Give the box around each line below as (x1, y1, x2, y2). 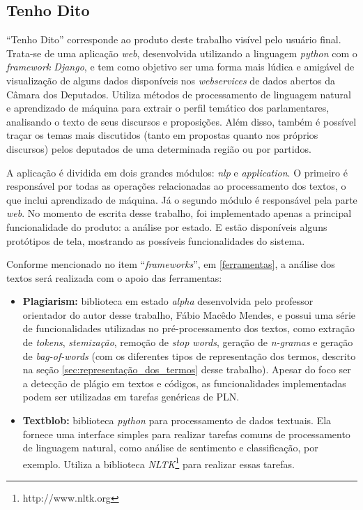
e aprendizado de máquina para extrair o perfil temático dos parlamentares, (6, 100, 330, 115)
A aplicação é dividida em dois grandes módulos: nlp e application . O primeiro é (6, 165, 348, 179)
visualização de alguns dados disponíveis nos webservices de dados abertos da (6, 73, 336, 87)
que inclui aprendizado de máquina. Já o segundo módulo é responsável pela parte (6, 192, 357, 207)
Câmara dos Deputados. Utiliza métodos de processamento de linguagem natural (6, 87, 351, 101)
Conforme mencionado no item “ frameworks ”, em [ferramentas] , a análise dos (6, 257, 335, 271)
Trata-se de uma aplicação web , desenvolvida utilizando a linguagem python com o (6, 45, 357, 60)
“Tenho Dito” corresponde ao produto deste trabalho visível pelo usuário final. (6, 32, 341, 47)
